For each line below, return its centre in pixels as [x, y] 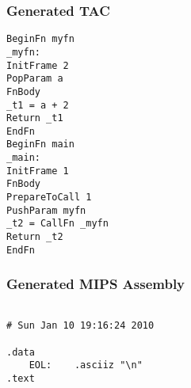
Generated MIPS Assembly [96, 284]
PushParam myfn [46, 210]
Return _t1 [35, 118]
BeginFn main [40, 145]
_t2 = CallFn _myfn [57, 224]
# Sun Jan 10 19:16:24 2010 [80, 326]
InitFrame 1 [38, 171]
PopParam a [35, 79]
